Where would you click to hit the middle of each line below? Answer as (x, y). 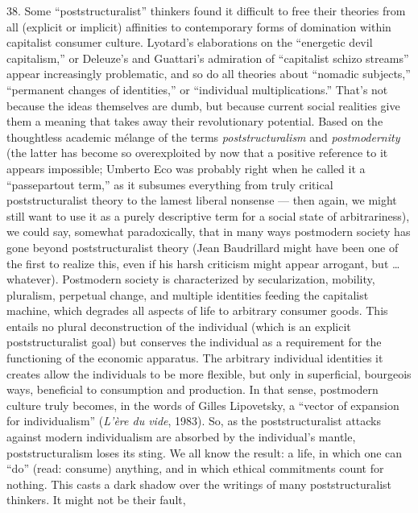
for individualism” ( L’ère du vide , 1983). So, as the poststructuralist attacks (194, 421)
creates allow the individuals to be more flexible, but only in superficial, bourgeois (209, 373)
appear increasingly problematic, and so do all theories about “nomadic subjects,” (209, 74)
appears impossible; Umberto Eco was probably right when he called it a (186, 168)
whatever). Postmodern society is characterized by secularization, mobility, (191, 279)
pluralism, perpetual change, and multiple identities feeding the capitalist (188, 294)
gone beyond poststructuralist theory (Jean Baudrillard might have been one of (203, 247)
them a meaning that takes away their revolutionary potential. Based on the (195, 121)
